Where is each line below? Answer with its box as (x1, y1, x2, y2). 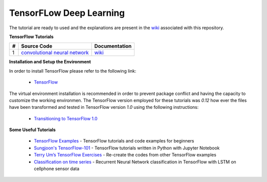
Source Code (21, 43, 52, 49)
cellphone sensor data (34, 166, 80, 172)
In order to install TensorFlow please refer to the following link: (9, 68, 136, 74)
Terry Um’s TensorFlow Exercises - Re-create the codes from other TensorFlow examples (34, 152, 217, 158)
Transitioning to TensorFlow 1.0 (34, 115, 98, 121)
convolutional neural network (21, 49, 89, 56)
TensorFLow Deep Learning (9, 7, 125, 18)
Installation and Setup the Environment (9, 59, 91, 65)
